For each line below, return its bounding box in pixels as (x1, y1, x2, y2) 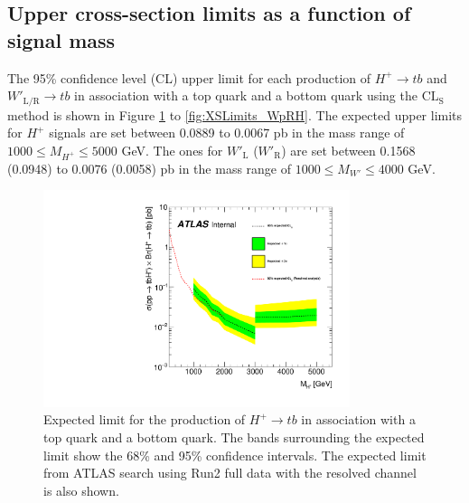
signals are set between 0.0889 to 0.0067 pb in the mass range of (49, 123, 405, 142)
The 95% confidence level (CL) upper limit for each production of (7, 68, 371, 87)
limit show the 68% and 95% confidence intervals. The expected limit (43, 445, 427, 464)
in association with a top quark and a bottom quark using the (74, 86, 417, 105)
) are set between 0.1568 (281, 140, 416, 159)
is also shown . (43, 480, 119, 499)
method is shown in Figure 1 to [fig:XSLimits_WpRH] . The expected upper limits (7, 105, 463, 124)
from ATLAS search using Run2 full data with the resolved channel (43, 463, 417, 482)
